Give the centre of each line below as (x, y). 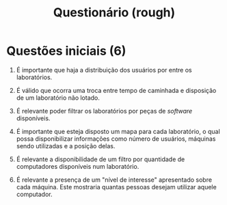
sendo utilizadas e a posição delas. (66, 146)
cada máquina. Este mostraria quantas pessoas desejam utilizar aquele (116, 187)
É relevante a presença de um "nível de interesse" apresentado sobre (114, 180)
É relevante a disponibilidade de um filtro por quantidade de (101, 159)
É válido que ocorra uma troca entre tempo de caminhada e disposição (116, 90)
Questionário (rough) (114, 13)
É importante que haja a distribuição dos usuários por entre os (104, 70)
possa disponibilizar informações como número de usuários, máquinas (116, 139)
